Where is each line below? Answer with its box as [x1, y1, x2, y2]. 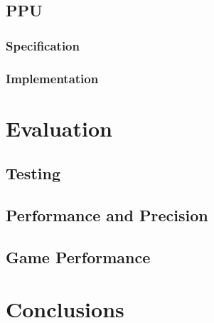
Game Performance [6, 245, 151, 268]
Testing [6, 162, 60, 184]
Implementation [6, 69, 99, 87]
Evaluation [6, 113, 112, 142]
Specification [6, 36, 80, 54]
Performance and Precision [6, 204, 208, 226]
